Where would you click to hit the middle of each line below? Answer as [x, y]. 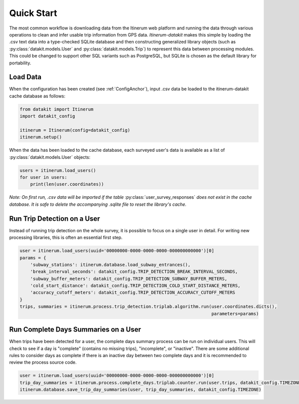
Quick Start [33, 13]
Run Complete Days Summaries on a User [75, 330]
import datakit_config [47, 116]
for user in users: [43, 178]
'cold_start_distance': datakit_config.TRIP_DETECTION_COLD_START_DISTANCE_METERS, [135, 286]
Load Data [25, 77]
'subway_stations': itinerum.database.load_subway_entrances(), [110, 264]
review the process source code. [43, 363]
